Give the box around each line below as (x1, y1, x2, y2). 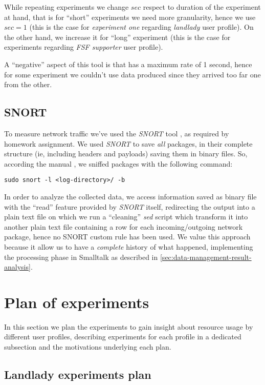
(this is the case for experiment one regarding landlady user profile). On (29, 22, 254, 32)
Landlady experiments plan (4, 367, 151, 382)
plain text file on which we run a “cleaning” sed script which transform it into (4, 211, 248, 222)
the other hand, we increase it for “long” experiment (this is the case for (4, 31, 231, 42)
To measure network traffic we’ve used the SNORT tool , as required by (4, 128, 229, 138)
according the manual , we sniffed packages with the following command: (4, 158, 233, 169)
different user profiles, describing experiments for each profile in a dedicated (4, 331, 241, 342)
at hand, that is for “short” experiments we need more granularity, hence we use (4, 11, 256, 22)
